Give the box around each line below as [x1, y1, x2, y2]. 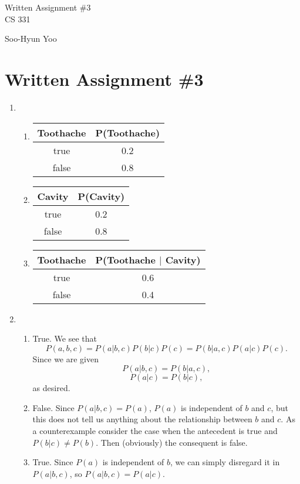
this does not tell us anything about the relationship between [32, 413, 252, 425]
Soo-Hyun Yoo [5, 32, 57, 45]
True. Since [32, 456, 73, 468]
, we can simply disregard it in [170, 456, 280, 468]
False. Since [32, 401, 75, 413]
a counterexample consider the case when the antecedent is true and [32, 425, 278, 437]
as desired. [32, 382, 70, 394]
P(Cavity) [77, 189, 125, 203]
